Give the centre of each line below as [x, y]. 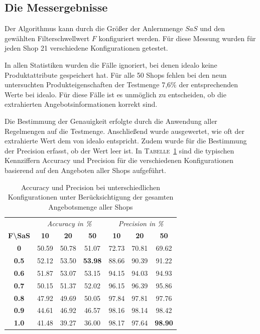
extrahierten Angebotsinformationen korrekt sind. [81, 104]
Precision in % [141, 223]
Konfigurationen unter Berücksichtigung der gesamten [91, 197]
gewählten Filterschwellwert [47, 38]
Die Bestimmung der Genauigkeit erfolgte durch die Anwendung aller [111, 121]
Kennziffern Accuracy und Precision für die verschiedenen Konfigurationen [119, 160]
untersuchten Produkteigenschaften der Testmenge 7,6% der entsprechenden [121, 85]
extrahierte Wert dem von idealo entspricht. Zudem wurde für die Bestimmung [126, 141]
